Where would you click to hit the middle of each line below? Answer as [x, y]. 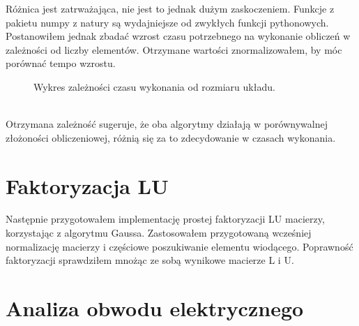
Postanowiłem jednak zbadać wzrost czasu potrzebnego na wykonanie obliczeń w [178, 36]
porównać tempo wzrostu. [61, 63]
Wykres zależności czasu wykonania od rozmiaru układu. [154, 86]
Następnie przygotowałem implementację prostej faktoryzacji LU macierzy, [165, 219]
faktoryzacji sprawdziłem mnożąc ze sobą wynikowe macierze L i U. [150, 260]
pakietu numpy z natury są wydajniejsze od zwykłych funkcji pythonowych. [167, 22]
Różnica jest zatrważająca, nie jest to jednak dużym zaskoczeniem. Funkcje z [170, 8]
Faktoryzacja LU [87, 185]
